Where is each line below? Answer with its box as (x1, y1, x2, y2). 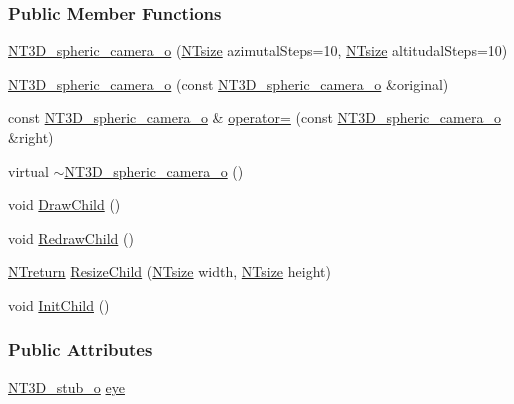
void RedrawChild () (8, 227, 134, 248)
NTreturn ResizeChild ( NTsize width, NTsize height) (8, 261, 331, 282)
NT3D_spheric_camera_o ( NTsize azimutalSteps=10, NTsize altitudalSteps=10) (8, 40, 508, 61)
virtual (8, 160, 49, 181)
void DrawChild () (8, 194, 121, 215)
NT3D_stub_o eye (8, 376, 125, 397)
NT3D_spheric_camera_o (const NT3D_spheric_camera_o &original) (8, 73, 449, 94)
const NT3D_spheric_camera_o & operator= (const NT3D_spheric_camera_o (8, 107, 501, 128)
